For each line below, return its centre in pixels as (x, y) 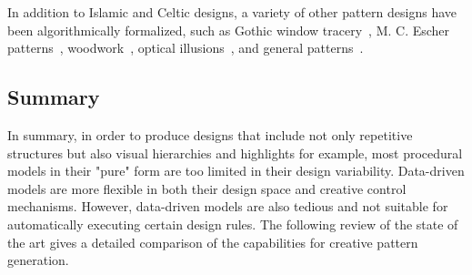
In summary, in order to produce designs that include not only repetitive (210, 134)
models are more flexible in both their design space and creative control (207, 188)
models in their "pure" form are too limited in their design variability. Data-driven (236, 171)
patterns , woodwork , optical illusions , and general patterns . (186, 48)
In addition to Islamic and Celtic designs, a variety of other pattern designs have (232, 12)
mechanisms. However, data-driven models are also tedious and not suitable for (228, 206)
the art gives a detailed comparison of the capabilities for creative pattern (213, 242)
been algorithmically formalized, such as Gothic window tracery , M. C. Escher (229, 30)
